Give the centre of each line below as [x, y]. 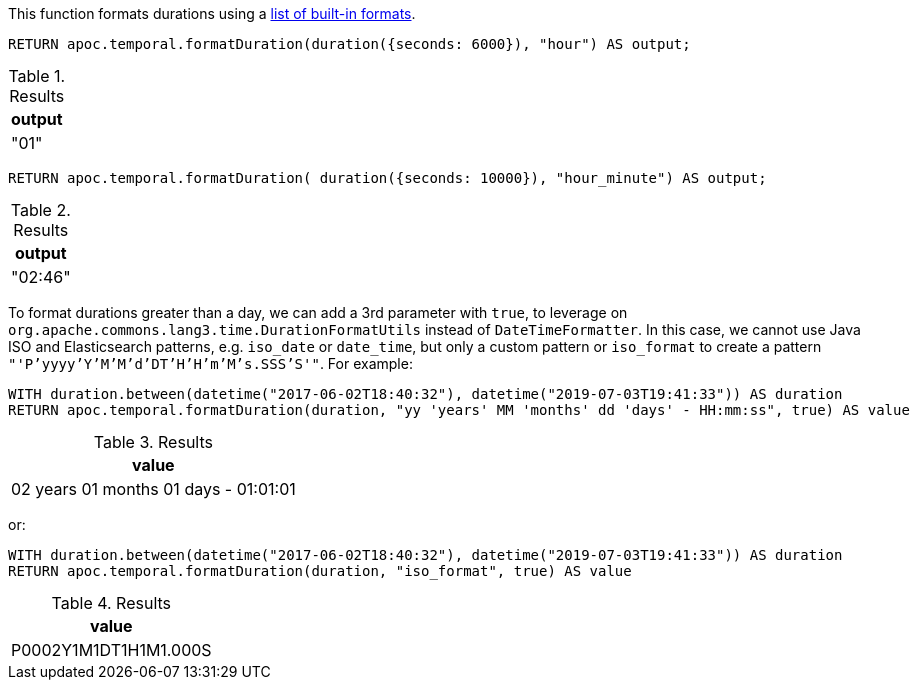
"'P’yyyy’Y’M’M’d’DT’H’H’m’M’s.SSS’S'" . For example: [210, 363]
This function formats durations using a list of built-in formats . [212, 13]
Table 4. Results [111, 603]
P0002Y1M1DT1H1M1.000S [111, 650]
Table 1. [37, 76]
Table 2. [40, 210]
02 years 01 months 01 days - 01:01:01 [153, 489]
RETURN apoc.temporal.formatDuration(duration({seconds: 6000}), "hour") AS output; [349, 44]
